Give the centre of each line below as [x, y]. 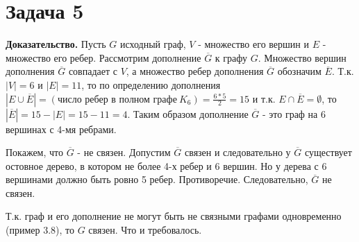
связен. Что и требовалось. [145, 230]
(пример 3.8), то [40, 230]
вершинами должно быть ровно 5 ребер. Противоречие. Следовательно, [157, 179]
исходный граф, [153, 44]
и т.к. [264, 98]
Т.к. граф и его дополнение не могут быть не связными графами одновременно [174, 216]
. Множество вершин [302, 57]
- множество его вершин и [253, 44]
